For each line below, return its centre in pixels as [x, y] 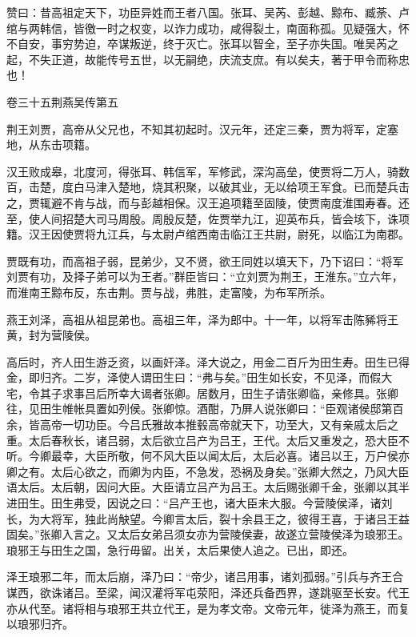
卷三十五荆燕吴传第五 [62, 101]
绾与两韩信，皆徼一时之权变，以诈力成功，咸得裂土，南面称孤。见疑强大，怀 [208, 28]
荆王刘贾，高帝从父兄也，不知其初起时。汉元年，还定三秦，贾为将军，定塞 [202, 128]
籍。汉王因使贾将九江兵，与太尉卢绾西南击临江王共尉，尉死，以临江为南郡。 [208, 234]
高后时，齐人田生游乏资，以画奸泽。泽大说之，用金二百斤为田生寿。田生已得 [208, 361]
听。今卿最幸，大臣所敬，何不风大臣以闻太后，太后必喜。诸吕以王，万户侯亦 [208, 456]
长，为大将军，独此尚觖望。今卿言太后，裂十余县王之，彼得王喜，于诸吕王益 [208, 518]
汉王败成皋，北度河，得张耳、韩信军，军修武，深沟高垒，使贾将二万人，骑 [202, 171]
